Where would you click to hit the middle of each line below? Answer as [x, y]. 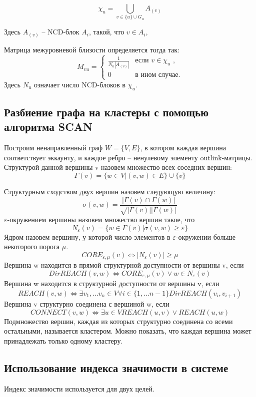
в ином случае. [158, 75]
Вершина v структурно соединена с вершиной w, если [87, 303]
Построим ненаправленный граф [53, 148]
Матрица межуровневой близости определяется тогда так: [92, 49]
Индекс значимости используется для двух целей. [79, 388]
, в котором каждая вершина [183, 148]
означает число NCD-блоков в [79, 84]
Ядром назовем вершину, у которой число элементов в [87, 236]
